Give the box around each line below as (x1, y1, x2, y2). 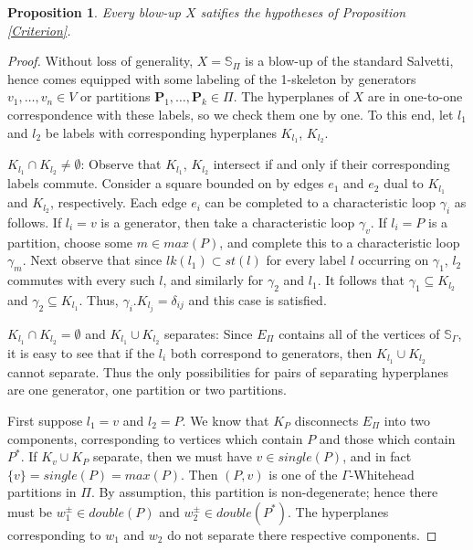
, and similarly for (163, 270, 264, 290)
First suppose (7, 410, 83, 429)
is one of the (268, 464, 338, 483)
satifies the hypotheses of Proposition (200, 3, 406, 21)
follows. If (7, 212, 62, 231)
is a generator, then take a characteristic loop (100, 212, 355, 231)
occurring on (358, 250, 429, 270)
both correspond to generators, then (170, 343, 373, 362)
